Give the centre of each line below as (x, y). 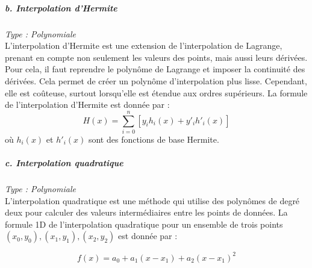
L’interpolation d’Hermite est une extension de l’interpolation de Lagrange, (144, 45)
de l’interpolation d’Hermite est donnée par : (87, 104)
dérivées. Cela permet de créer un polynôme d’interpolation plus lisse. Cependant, (156, 80)
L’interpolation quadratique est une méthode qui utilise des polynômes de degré (152, 200)
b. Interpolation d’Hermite (61, 8)
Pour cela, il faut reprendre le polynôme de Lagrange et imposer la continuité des (155, 69)
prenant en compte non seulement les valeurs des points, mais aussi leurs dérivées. (156, 57)
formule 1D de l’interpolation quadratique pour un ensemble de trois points (144, 224)
